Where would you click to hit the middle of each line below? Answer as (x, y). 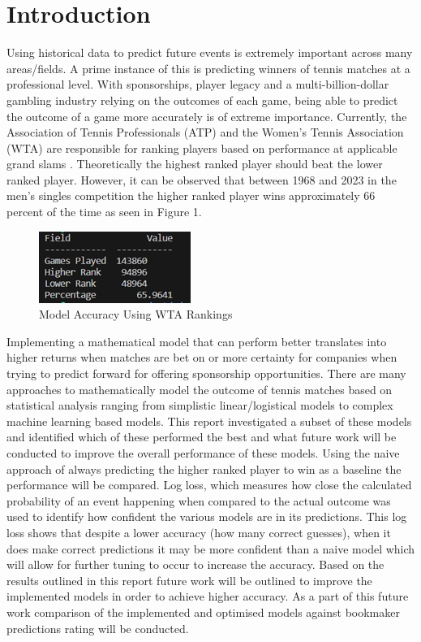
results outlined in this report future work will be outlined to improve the (189, 580)
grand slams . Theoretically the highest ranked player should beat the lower (195, 164)
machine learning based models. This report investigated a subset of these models (209, 421)
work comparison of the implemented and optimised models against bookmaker (203, 612)
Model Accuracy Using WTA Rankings (136, 314)
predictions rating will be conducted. (98, 628)
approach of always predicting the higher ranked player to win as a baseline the (204, 468)
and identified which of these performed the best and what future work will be (202, 437)
